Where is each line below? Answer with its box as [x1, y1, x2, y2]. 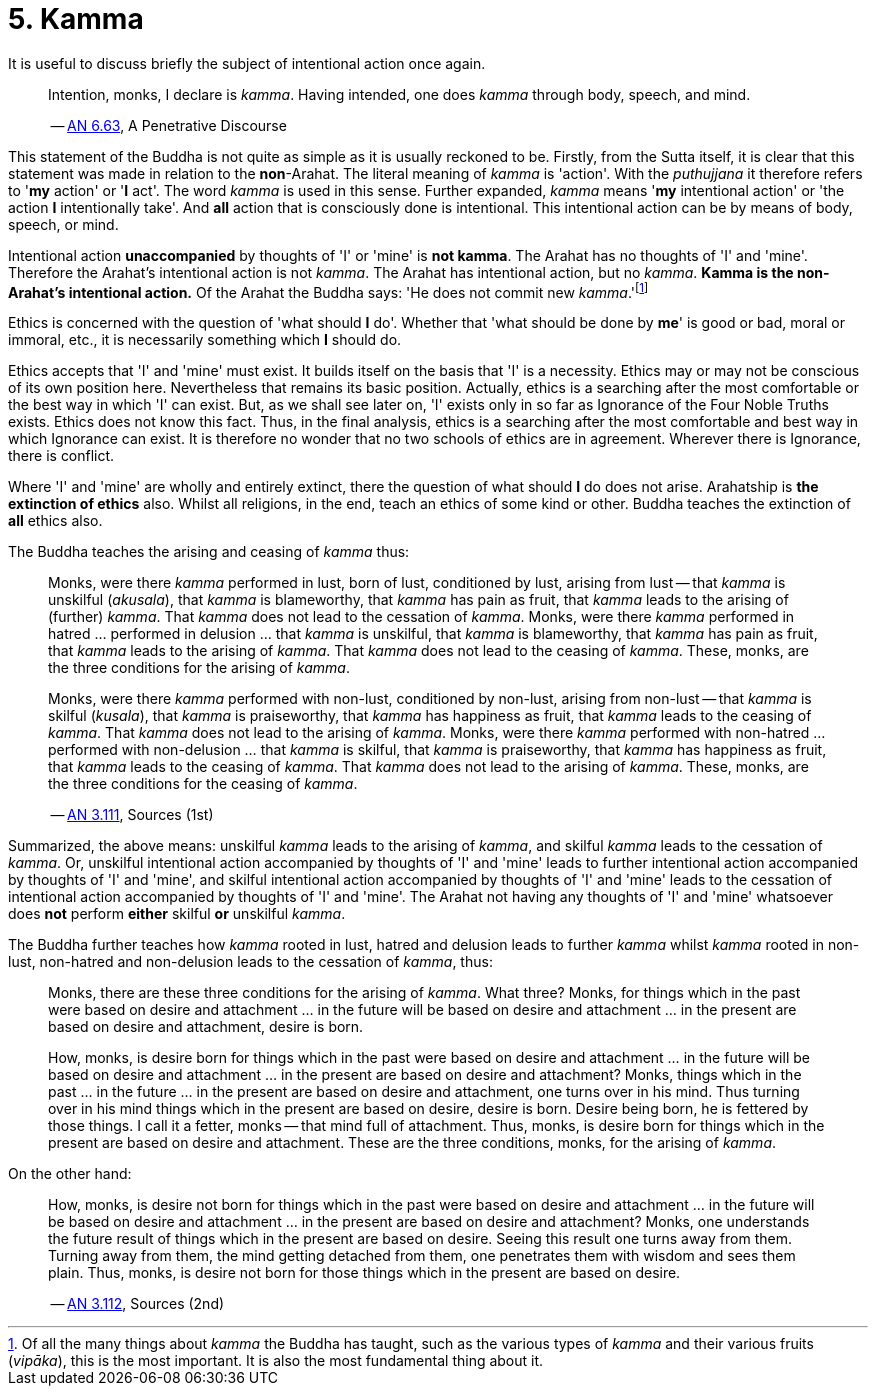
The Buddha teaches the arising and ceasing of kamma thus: [8, 543, 410, 561]
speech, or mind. [8, 215, 119, 233]
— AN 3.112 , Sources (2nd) [50, 1295, 225, 1313]
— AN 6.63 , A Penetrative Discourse [50, 116, 287, 134]
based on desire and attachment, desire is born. [48, 1018, 364, 1036]
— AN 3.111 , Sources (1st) [50, 806, 214, 824]
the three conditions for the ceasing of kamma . [48, 775, 358, 793]
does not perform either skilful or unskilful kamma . [8, 905, 346, 923]
